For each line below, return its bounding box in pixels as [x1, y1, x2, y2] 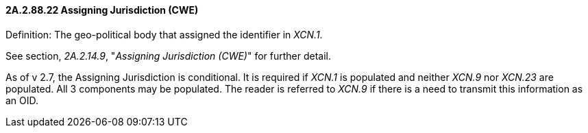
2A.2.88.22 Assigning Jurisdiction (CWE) [5, 4, 199, 16]
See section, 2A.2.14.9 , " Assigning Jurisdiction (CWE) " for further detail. [5, 49, 332, 62]
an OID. [5, 94, 39, 106]
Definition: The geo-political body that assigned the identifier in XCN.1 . [5, 28, 323, 40]
